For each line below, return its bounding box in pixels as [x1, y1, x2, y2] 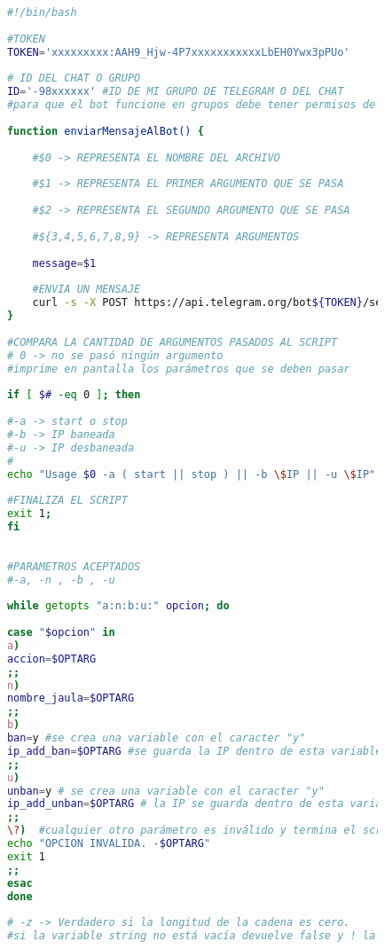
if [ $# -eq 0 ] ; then [6, 388, 141, 402]
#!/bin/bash [6, 5, 77, 19]
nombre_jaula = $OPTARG [6, 692, 135, 705]
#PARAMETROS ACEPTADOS [6, 560, 141, 573]
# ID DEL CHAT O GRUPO [6, 72, 141, 85]
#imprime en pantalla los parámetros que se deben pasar [6, 362, 350, 375]
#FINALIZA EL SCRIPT [6, 494, 128, 507]
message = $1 [32, 256, 97, 270]
